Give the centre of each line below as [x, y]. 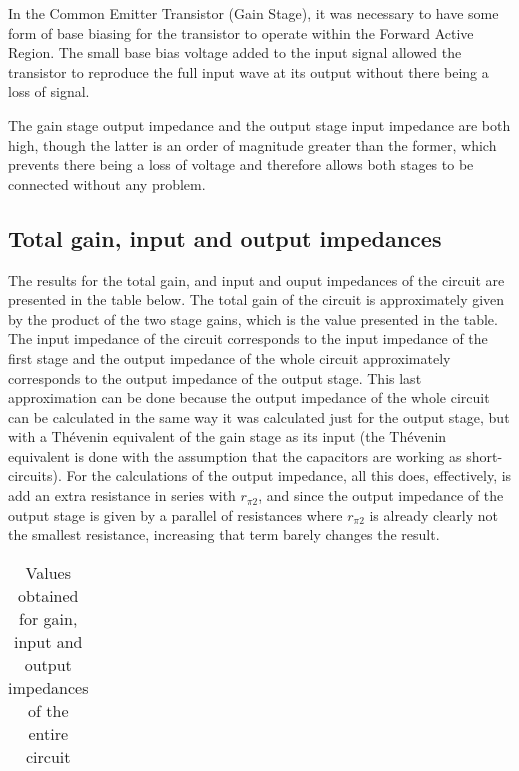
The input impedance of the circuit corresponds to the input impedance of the [248, 338]
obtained [48, 595]
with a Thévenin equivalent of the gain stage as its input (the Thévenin [227, 436]
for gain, [48, 618]
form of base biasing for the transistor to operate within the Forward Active [241, 32]
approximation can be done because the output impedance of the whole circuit [249, 397]
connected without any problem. [107, 183]
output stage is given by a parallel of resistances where [175, 514]
